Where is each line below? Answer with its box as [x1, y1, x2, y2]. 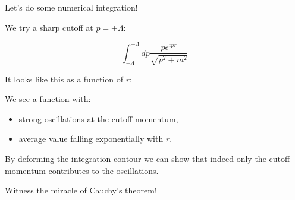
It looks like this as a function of [5, 72, 123, 85]
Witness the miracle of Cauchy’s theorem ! [5, 184, 157, 196]
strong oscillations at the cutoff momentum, [18, 112, 178, 125]
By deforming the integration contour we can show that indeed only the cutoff [5, 153, 290, 165]
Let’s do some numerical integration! [5, 1, 138, 13]
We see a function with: [5, 93, 91, 105]
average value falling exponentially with [18, 132, 164, 145]
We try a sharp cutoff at [5, 21, 93, 33]
